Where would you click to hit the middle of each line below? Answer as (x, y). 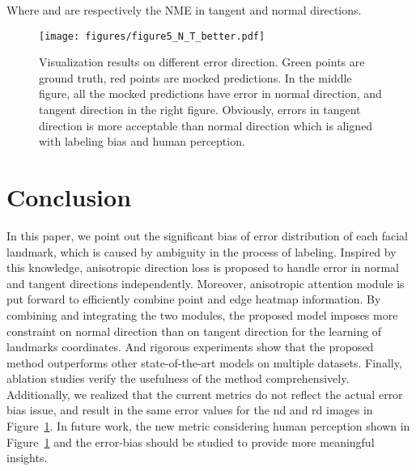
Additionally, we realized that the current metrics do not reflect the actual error (205, 394)
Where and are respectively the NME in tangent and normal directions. (184, 10)
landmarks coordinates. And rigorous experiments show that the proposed (190, 347)
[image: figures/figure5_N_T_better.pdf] (152, 36)
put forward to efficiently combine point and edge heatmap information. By (194, 299)
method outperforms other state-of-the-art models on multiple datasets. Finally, (204, 362)
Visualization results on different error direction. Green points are (202, 62)
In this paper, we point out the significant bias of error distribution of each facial (207, 235)
